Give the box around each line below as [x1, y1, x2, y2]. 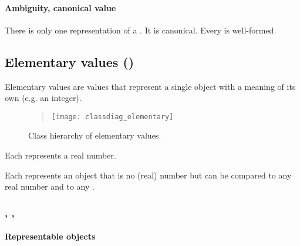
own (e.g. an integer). [5, 92, 82, 104]
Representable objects [5, 230, 96, 242]
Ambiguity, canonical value [5, 1, 116, 14]
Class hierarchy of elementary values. [28, 129, 161, 141]
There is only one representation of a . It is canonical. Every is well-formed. [5, 23, 277, 36]
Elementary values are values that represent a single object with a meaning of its [5, 80, 296, 92]
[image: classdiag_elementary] [51, 112, 174, 121]
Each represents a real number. [5, 149, 116, 161]
